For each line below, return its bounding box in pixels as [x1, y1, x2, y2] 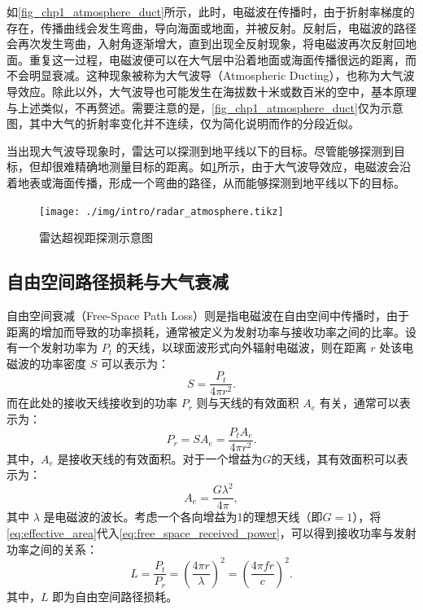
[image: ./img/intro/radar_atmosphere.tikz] [39, 205, 284, 217]
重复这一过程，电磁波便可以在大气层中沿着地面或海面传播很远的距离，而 [28, 50, 416, 68]
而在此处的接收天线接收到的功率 [7, 394, 177, 411]
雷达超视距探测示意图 [39, 229, 153, 246]
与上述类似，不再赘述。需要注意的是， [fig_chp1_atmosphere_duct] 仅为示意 [7, 99, 403, 116]
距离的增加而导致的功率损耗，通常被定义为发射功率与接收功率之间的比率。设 [7, 323, 416, 340]
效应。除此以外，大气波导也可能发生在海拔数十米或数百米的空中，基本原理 [17, 82, 416, 99]
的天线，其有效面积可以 [271, 450, 397, 467]
